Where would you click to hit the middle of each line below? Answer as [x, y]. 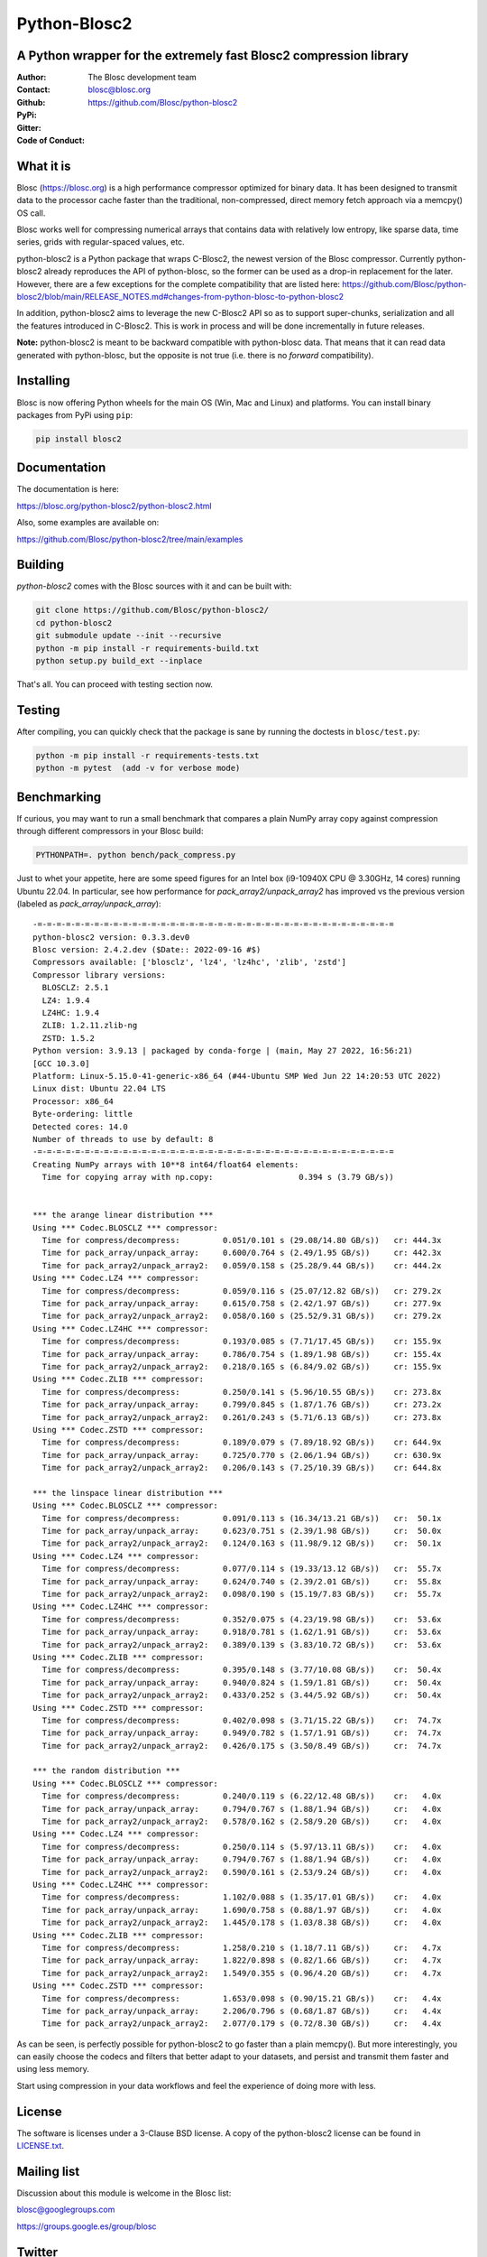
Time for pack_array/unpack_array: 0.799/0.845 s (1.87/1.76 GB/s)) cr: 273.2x [242, 1405]
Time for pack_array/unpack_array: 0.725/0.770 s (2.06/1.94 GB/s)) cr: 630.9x [242, 1455]
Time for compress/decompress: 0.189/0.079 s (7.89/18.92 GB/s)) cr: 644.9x [242, 1443]
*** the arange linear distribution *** [123, 1215]
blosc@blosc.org [119, 89]
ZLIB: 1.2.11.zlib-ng [90, 1026]
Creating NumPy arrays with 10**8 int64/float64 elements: [166, 1164]
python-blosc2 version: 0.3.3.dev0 [111, 937]
